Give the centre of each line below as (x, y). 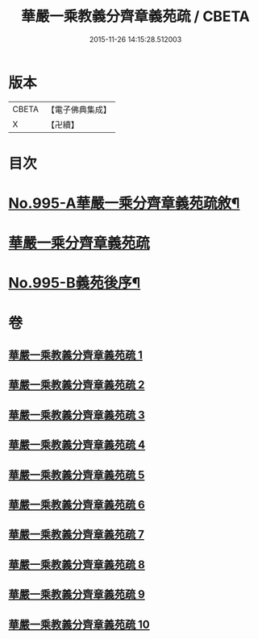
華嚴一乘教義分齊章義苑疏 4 (77, 445)
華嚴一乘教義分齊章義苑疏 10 (79, 624)
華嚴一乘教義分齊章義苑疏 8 (77, 564)
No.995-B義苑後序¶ (75, 283)
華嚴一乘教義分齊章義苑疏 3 (77, 415)
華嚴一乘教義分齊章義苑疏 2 (77, 385)
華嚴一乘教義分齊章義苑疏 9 (77, 594)
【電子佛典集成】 (79, 110)
